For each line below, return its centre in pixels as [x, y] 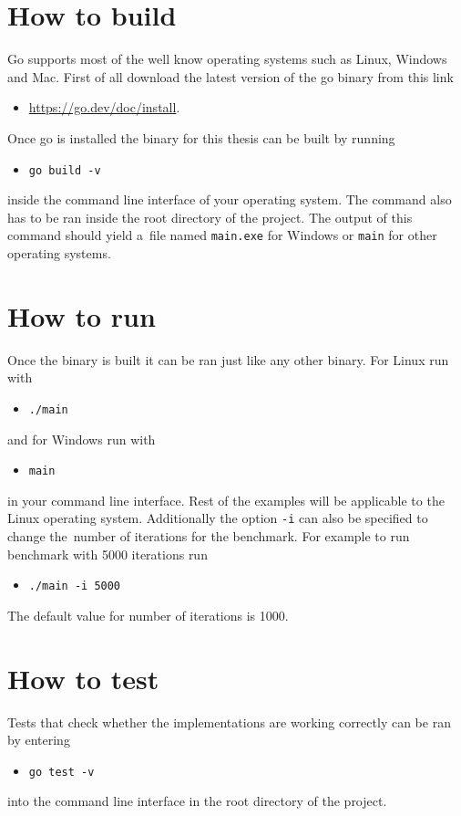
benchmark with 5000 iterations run [108, 554]
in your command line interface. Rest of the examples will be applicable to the [226, 500]
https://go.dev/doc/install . [104, 107]
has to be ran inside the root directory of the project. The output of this [210, 217]
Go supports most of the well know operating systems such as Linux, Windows [227, 59]
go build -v [65, 170]
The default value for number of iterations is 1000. [148, 615]
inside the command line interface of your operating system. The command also [230, 199]
